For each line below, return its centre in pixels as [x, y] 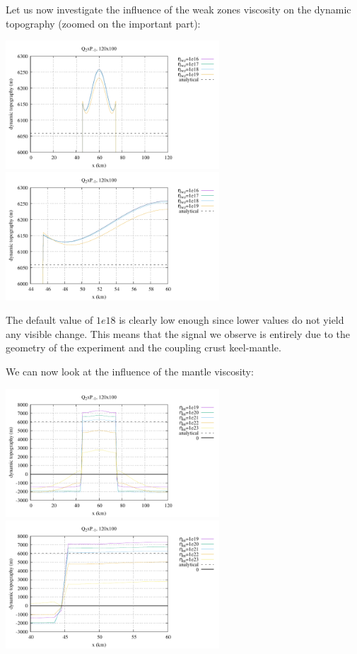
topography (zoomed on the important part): [103, 23]
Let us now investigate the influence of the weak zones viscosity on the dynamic [178, 9]
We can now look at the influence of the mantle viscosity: [130, 371]
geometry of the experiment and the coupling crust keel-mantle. [144, 348]
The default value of [49, 320]
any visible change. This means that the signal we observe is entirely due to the [178, 333]
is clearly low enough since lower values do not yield [232, 320]
